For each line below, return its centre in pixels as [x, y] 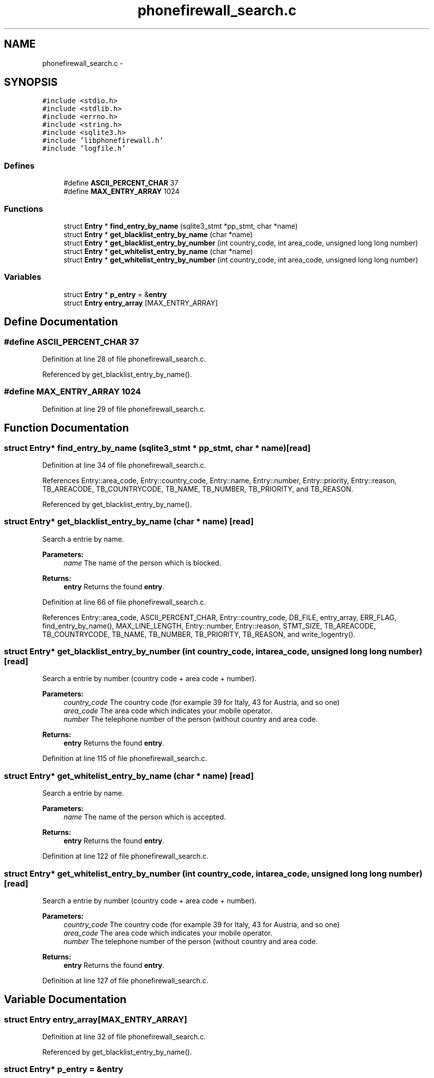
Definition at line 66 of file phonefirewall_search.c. [124, 602]
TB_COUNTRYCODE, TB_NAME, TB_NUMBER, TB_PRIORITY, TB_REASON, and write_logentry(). [199, 634]
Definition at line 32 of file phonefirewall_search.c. [124, 1037]
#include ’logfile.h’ [84, 149]
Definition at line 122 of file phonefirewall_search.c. [125, 856]
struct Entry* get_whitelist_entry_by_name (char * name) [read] [129, 776]
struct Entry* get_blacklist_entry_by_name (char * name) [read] [129, 522]
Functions [24, 209]
